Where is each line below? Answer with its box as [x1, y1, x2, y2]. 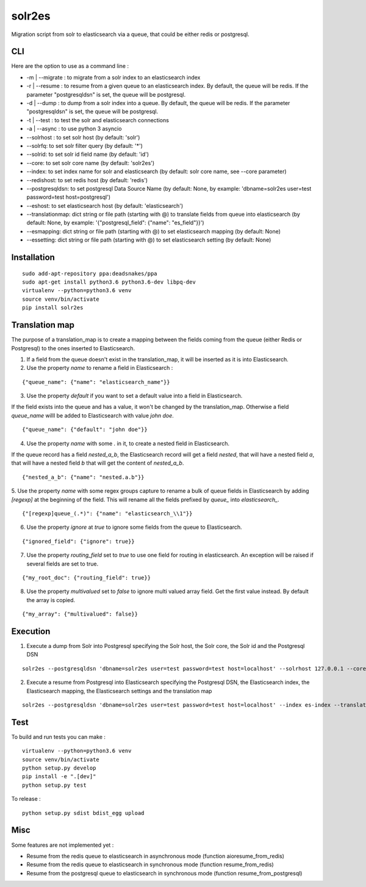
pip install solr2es [22, 304, 84, 311]
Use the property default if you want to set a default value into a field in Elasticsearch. [26, 392, 243, 400]
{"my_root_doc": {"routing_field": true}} [22, 574, 151, 581]
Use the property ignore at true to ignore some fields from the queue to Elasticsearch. [26, 523, 242, 531]
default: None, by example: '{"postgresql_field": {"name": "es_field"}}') [26, 219, 204, 226]
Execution [11, 626, 51, 636]
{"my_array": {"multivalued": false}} [22, 611, 138, 617]
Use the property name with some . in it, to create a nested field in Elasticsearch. [26, 440, 230, 447]
